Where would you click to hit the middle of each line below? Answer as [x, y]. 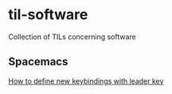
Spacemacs [38, 62]
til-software [48, 15]
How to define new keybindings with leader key [86, 80]
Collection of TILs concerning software [72, 37]
